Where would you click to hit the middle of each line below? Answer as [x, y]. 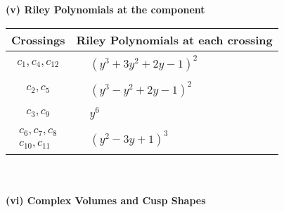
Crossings [38, 39]
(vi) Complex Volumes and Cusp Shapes [106, 200]
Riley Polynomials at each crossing [174, 39]
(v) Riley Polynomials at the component [105, 9]
